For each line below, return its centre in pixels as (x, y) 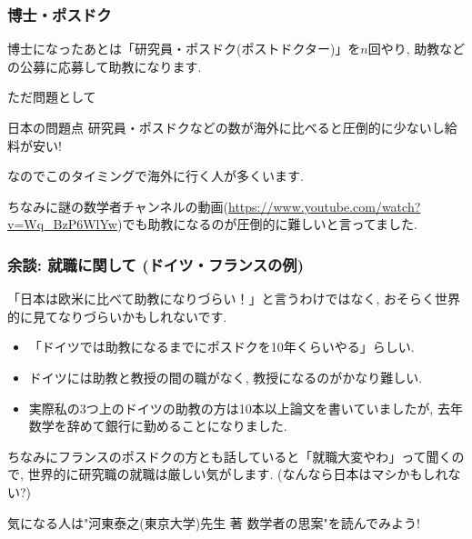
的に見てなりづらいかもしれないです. (117, 316)
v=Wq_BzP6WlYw (62, 224)
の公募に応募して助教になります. (105, 66)
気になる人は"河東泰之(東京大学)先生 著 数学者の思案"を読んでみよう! (214, 522)
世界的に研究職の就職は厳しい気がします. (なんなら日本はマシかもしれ (238, 474)
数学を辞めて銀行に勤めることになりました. (158, 426)
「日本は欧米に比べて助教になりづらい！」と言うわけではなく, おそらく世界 (234, 299)
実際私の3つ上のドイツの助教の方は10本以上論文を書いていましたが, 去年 (246, 408)
